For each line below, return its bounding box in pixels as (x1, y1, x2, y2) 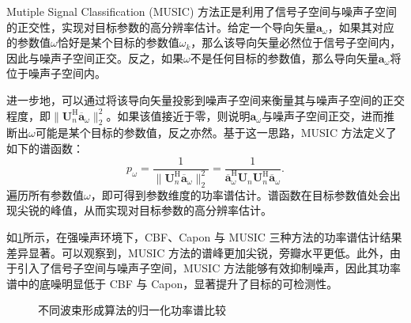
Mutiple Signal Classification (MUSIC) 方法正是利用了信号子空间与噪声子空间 (6, 3, 398, 19)
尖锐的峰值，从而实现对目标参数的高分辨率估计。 (17, 202, 272, 218)
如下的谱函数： (6, 139, 84, 156)
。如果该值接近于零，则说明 (106, 107, 251, 123)
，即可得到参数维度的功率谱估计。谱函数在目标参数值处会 (90, 186, 390, 203)
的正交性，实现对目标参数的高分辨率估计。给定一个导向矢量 (6, 18, 316, 35)
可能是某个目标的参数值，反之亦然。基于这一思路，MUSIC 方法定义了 (35, 124, 397, 141)
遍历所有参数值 (6, 186, 84, 203)
